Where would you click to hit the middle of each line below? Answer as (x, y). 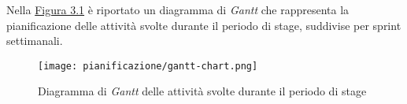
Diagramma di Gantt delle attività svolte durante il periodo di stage (202, 91)
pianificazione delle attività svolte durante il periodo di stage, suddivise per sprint (204, 25)
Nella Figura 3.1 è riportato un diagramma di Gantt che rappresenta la (178, 9)
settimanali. (35, 41)
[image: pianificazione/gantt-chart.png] (148, 66)
